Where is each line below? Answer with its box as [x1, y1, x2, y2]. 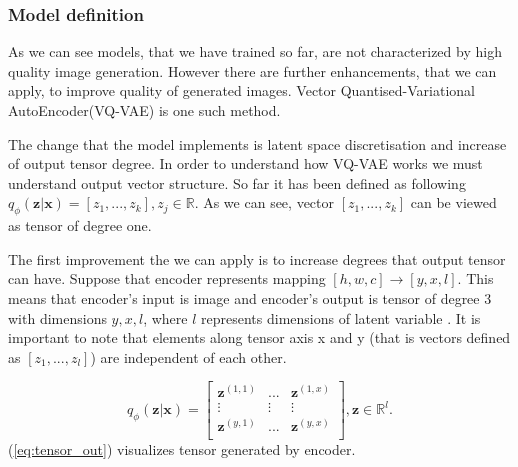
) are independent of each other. [90, 346, 287, 367]
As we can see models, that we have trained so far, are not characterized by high [8, 41, 502, 62]
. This [457, 268, 494, 289]
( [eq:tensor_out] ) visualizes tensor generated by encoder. [8, 439, 356, 460]
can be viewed [410, 192, 497, 213]
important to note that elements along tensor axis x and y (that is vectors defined [8, 327, 511, 348]
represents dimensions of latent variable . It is [201, 307, 481, 328]
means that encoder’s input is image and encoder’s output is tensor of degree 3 [8, 287, 492, 308]
